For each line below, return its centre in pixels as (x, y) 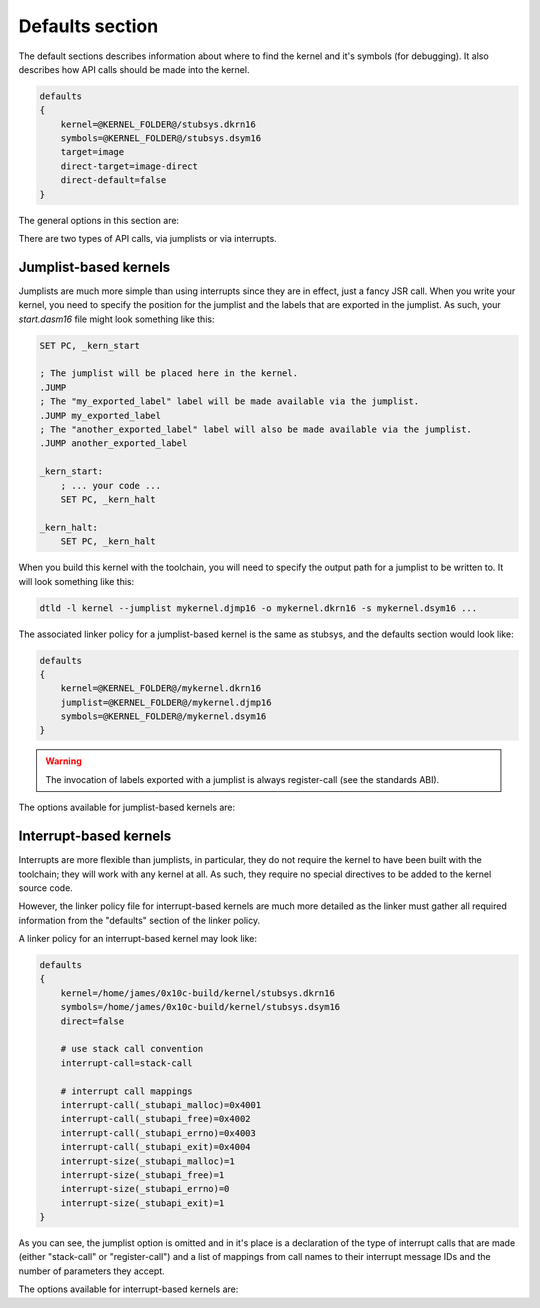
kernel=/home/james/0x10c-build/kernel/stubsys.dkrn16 (197, 993)
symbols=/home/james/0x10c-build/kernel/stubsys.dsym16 (200, 1007)
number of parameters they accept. (91, 1271)
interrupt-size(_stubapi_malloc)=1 (147, 1161)
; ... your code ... (111, 485)
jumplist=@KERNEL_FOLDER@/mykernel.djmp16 (166, 702)
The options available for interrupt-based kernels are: (128, 1289)
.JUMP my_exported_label (100, 415)
